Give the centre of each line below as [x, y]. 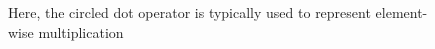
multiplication [81, 31]
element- [401, 12]
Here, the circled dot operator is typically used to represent [189, 12]
